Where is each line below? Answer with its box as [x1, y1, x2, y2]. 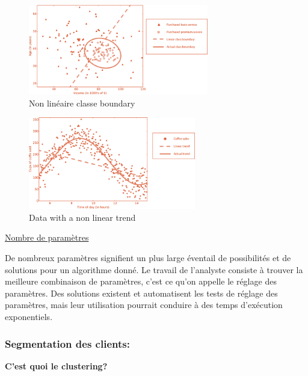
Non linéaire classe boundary [29, 96, 135, 109]
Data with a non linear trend [29, 211, 136, 223]
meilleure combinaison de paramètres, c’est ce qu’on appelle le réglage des [5, 275, 277, 288]
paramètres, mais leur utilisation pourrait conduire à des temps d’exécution [5, 298, 283, 311]
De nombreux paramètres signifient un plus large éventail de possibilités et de [5, 251, 291, 264]
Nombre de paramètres [5, 231, 89, 244]
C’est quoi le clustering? [5, 359, 108, 372]
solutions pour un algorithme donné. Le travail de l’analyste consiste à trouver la [5, 263, 303, 276]
